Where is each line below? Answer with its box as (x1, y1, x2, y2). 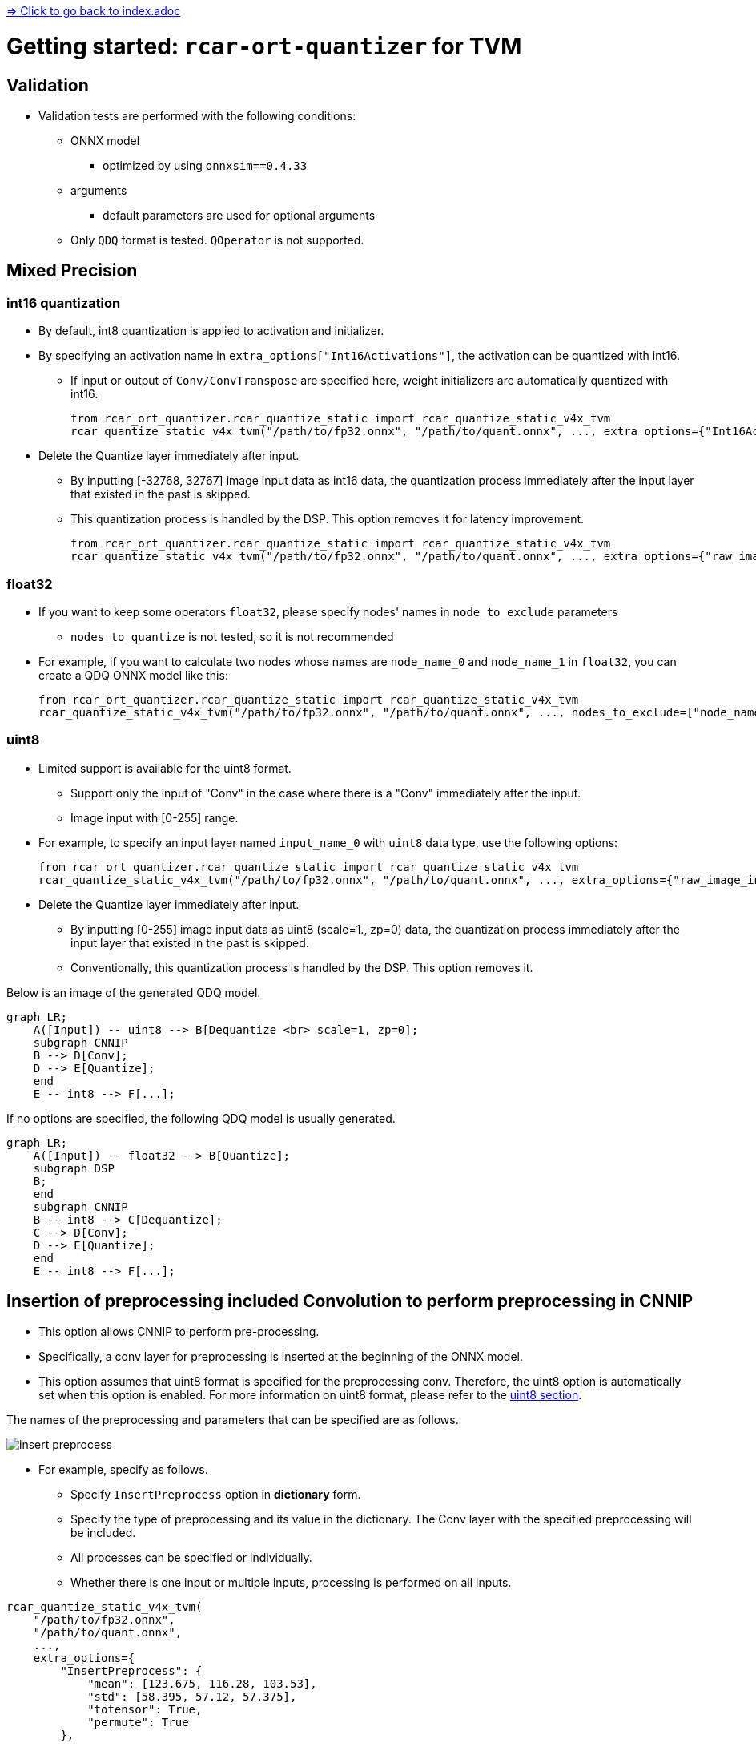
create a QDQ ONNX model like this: (38, 668, 228, 682)
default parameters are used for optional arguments (103, 208, 376, 222)
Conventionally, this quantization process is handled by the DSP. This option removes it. (70, 960, 533, 974)
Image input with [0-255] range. (70, 810, 239, 825)
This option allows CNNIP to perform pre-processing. (38, 1325, 320, 1339)
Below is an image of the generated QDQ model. (6, 985, 261, 999)
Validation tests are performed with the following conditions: (38, 108, 356, 123)
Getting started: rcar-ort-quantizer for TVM (6, 32, 522, 60)
